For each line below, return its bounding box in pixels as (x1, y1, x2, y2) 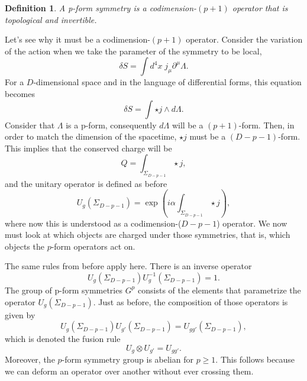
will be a (172, 118, 203, 131)
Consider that (5, 118, 55, 131)
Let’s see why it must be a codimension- (5, 33, 150, 46)
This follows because (220, 353, 295, 366)
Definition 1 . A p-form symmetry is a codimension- (5, 2, 197, 14)
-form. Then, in (238, 118, 295, 131)
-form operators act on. (51, 240, 135, 252)
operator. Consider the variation (186, 33, 303, 46)
